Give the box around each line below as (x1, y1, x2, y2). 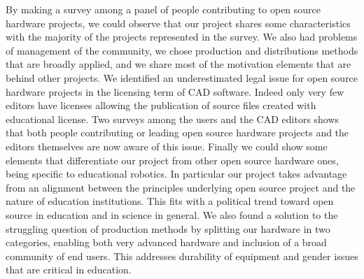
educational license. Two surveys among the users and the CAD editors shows (6, 111, 339, 126)
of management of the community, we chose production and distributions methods (6, 43, 358, 57)
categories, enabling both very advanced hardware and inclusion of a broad (6, 235, 327, 250)
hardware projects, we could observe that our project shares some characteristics (6, 15, 351, 30)
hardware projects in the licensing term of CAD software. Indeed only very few (6, 84, 344, 99)
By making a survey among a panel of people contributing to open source (6, 2, 321, 16)
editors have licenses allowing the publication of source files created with (6, 98, 316, 113)
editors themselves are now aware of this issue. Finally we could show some (6, 138, 328, 153)
